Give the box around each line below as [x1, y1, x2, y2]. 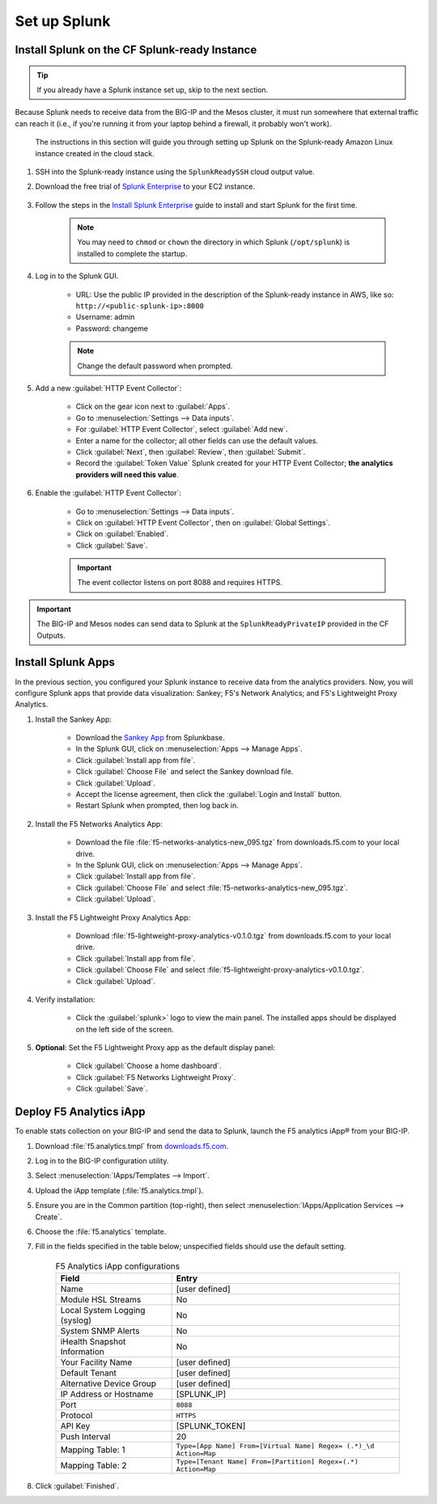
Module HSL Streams [60, 1294, 142, 1306]
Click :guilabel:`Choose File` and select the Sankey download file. [75, 767, 294, 777]
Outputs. [36, 630, 66, 640]
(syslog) [60, 1315, 92, 1326]
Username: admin [75, 312, 135, 322]
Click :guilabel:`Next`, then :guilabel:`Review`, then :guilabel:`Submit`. [75, 447, 306, 456]
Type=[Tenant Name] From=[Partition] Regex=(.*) [176, 1457, 359, 1466]
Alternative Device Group [60, 1378, 157, 1389]
